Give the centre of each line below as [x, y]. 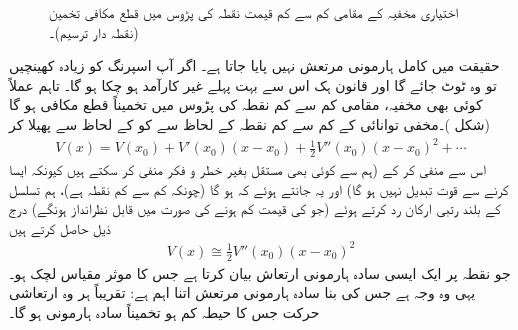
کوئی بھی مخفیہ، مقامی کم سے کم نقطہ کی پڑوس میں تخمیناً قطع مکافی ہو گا [246, 104]
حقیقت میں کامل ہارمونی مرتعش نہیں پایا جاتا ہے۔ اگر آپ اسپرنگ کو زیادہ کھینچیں [254, 65]
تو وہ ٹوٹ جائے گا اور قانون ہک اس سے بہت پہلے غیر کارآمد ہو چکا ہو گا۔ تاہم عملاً [253, 84]
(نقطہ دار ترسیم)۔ [94, 31]
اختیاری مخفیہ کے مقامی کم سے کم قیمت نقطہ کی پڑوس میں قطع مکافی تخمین [253, 12]
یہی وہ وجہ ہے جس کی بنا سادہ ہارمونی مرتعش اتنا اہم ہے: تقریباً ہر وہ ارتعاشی [242, 292]
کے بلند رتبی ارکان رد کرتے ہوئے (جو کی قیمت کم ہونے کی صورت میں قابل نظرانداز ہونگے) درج [255, 208]
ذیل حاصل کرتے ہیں [60, 227]
